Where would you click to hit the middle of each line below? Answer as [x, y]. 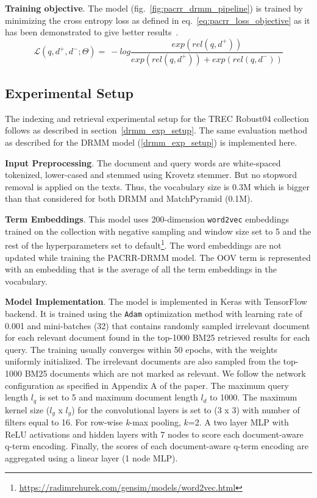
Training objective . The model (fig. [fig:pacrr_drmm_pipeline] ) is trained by [154, 8]
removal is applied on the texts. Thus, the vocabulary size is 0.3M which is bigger [157, 186]
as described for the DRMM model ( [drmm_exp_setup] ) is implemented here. [151, 142]
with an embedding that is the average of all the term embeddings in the [141, 269]
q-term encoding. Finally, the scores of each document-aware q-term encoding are [157, 446]
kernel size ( [27, 409]
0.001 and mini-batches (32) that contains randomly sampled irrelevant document [158, 325]
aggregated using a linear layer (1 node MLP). [91, 457]
